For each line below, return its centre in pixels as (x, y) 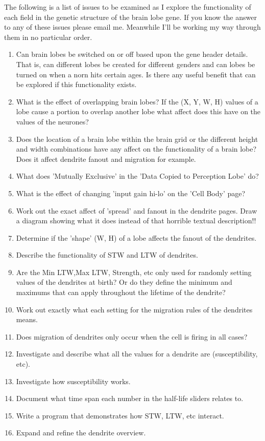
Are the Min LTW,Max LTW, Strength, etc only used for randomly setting (134, 272)
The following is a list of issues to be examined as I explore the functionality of (128, 7)
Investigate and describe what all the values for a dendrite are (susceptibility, (137, 354)
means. (27, 319)
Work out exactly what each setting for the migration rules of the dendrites (134, 309)
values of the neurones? (52, 121)
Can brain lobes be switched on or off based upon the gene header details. (132, 54)
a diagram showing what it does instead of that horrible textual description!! (136, 220)
